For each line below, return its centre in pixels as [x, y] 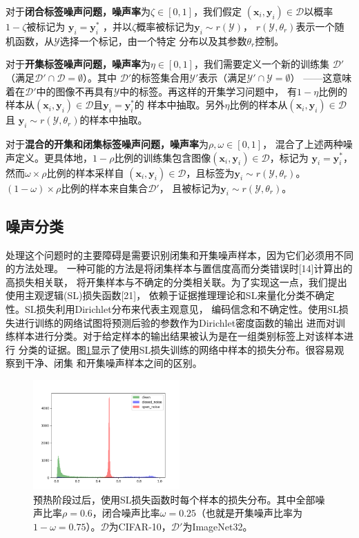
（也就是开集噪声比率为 [250, 513]
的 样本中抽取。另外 [179, 105]
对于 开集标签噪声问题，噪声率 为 [78, 64]
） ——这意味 [321, 77]
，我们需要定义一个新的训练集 [261, 64]
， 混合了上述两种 [303, 143]
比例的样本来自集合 [105, 188]
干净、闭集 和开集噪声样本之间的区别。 [113, 363]
